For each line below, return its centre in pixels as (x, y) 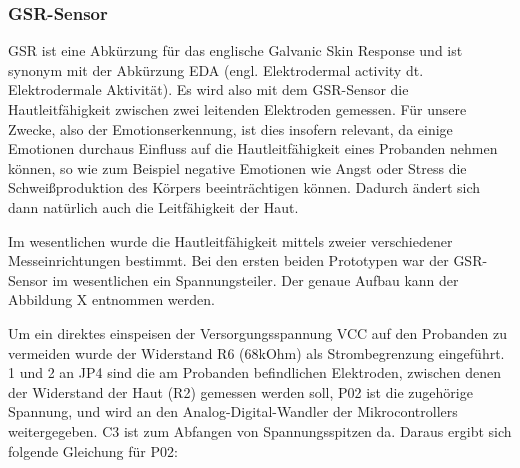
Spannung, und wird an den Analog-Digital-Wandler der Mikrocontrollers (233, 411)
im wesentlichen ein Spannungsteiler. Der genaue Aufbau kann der (255, 279)
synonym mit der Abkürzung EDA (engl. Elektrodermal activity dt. (216, 69)
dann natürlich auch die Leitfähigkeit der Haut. (153, 206)
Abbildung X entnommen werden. (111, 299)
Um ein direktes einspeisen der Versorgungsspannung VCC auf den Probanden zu (258, 332)
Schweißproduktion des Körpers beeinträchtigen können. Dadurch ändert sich (244, 187)
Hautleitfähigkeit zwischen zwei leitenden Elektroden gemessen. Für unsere (237, 109)
